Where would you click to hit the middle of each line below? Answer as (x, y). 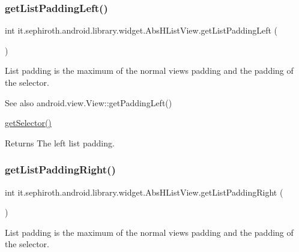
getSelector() (28, 123)
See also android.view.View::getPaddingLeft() (89, 102)
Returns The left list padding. (60, 142)
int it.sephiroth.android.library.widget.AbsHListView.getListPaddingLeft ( (141, 30)
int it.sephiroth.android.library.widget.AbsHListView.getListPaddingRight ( (144, 192)
